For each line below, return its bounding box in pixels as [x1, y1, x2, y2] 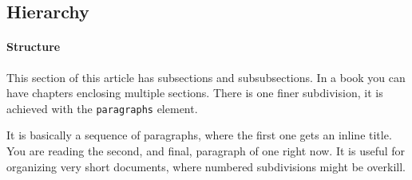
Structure [6, 38, 61, 55]
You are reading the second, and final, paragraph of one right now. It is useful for [6, 143, 406, 159]
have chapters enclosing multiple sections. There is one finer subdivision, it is [6, 84, 383, 101]
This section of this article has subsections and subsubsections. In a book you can [6, 68, 406, 85]
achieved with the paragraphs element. [6, 100, 198, 116]
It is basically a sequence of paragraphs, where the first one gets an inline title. [6, 127, 392, 143]
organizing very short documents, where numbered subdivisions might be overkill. [6, 158, 406, 174]
